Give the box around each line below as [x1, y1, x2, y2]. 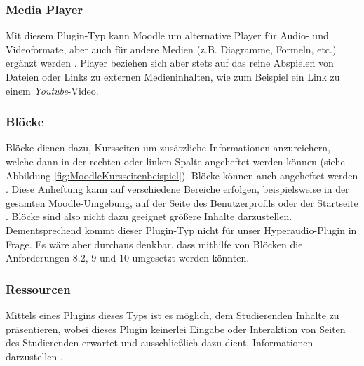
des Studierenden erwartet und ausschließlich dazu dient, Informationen [6, 335, 314, 350]
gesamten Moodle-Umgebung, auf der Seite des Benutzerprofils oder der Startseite [6, 195, 358, 210]
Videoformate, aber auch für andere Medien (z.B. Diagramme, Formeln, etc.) [6, 41, 337, 56]
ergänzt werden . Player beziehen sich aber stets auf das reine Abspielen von [6, 55, 334, 70]
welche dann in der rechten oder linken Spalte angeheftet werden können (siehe [6, 154, 345, 168]
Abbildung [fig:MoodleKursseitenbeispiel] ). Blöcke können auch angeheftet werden [6, 168, 358, 182]
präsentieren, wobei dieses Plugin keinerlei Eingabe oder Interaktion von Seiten [6, 321, 346, 336]
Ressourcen [6, 280, 71, 297]
